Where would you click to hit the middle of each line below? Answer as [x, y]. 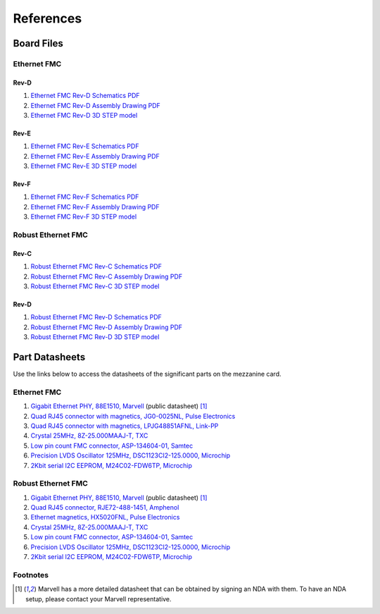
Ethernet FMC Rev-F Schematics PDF [85, 197]
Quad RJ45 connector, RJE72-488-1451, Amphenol [105, 508]
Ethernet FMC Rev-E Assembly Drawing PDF [95, 156]
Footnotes [31, 575]
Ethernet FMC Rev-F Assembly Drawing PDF [95, 207]
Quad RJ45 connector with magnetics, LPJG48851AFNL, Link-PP [125, 426]
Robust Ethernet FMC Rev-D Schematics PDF [96, 317]
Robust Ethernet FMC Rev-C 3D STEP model [95, 286]
